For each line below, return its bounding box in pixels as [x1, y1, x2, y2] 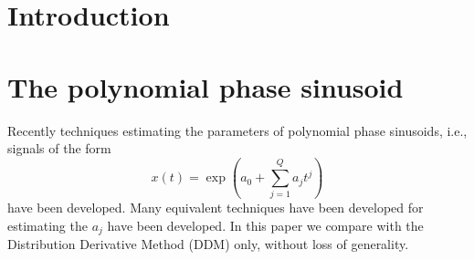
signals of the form [7, 139, 111, 158]
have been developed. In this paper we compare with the [107, 216, 424, 234]
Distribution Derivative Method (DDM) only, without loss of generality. [7, 234, 409, 254]
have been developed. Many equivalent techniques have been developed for [7, 198, 424, 217]
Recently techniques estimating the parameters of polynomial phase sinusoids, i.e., [7, 120, 468, 140]
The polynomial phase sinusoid [7, 68, 404, 105]
